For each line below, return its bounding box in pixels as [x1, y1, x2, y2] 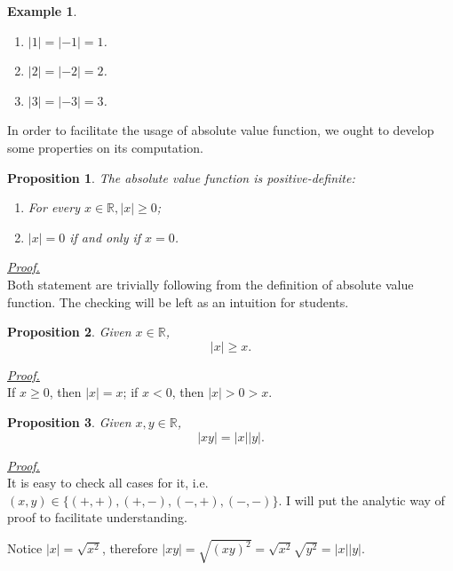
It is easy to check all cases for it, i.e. [7, 473, 209, 492]
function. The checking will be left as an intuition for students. [7, 292, 349, 311]
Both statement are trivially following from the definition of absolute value [7, 274, 414, 293]
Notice [7, 539, 43, 558]
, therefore [101, 539, 158, 558]
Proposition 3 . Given [7, 412, 131, 431]
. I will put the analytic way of [278, 490, 445, 509]
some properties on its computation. [7, 138, 203, 156]
